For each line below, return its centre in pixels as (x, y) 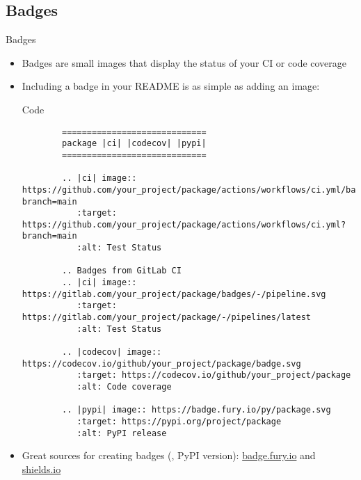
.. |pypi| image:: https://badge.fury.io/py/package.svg (196, 410)
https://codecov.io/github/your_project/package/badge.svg (161, 363)
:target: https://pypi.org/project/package (179, 421)
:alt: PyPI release (122, 433)
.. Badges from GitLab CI (122, 271)
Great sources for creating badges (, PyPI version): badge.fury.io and (169, 455)
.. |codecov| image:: (112, 352)
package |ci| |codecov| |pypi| (134, 144)
